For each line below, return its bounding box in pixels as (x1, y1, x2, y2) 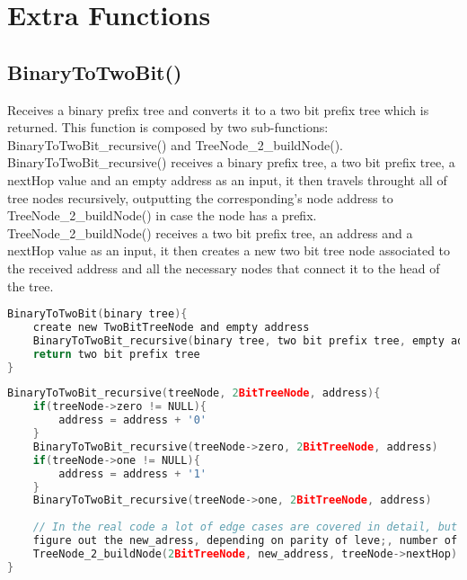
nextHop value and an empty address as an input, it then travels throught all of (7, 170, 447, 189)
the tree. (7, 276, 54, 295)
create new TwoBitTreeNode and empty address (32, 320, 310, 334)
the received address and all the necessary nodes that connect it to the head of (7, 258, 440, 277)
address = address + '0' (58, 414, 207, 427)
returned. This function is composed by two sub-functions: (7, 118, 329, 137)
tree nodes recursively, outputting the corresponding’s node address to (7, 188, 393, 207)
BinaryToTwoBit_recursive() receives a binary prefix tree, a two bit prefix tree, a (7, 153, 455, 172)
